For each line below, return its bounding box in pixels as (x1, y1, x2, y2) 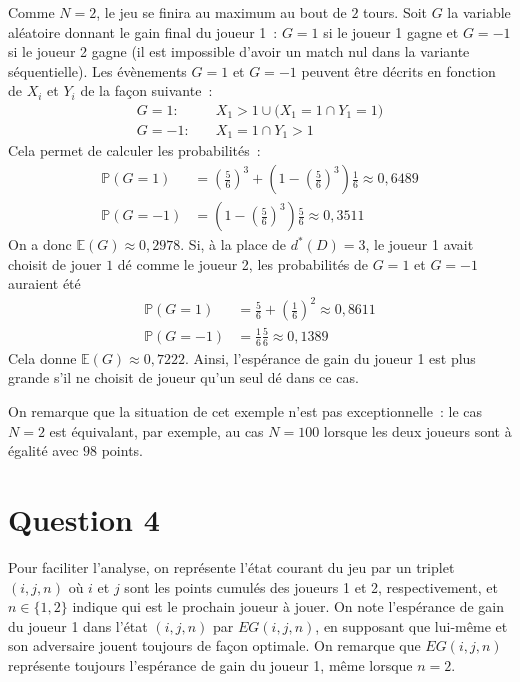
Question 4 (8, 498, 160, 539)
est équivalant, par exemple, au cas (49, 420, 264, 441)
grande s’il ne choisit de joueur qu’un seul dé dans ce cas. (8, 367, 359, 388)
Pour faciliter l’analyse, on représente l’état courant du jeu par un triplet (8, 556, 455, 577)
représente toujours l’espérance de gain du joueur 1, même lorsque (8, 654, 413, 675)
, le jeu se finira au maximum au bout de (96, 2, 347, 22)
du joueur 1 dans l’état (8, 615, 148, 636)
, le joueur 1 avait (365, 234, 474, 255)
